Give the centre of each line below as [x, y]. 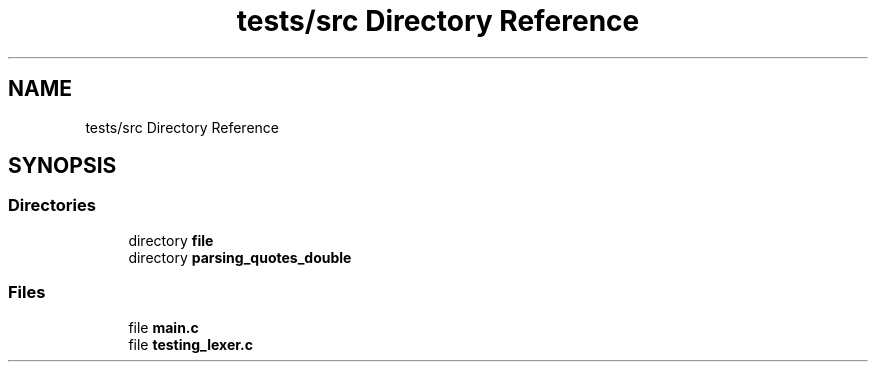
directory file [171, 240]
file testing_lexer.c [191, 344]
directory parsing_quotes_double [240, 257]
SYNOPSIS [62, 166]
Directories [52, 205]
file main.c [163, 327]
